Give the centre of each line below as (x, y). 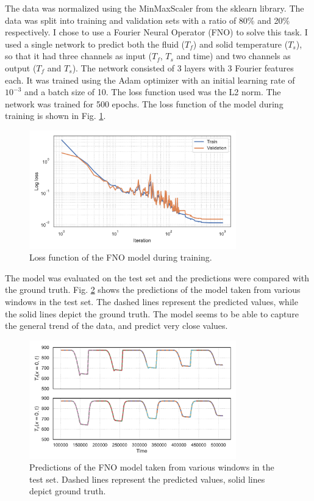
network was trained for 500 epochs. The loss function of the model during (144, 103)
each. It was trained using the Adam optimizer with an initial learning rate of (150, 80)
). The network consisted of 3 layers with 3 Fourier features (183, 67)
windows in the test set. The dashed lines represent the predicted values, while (152, 302)
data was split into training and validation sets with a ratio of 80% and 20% (148, 20)
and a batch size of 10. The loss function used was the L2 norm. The (152, 92)
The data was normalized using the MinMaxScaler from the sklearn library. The (155, 8)
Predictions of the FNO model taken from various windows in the (152, 467)
